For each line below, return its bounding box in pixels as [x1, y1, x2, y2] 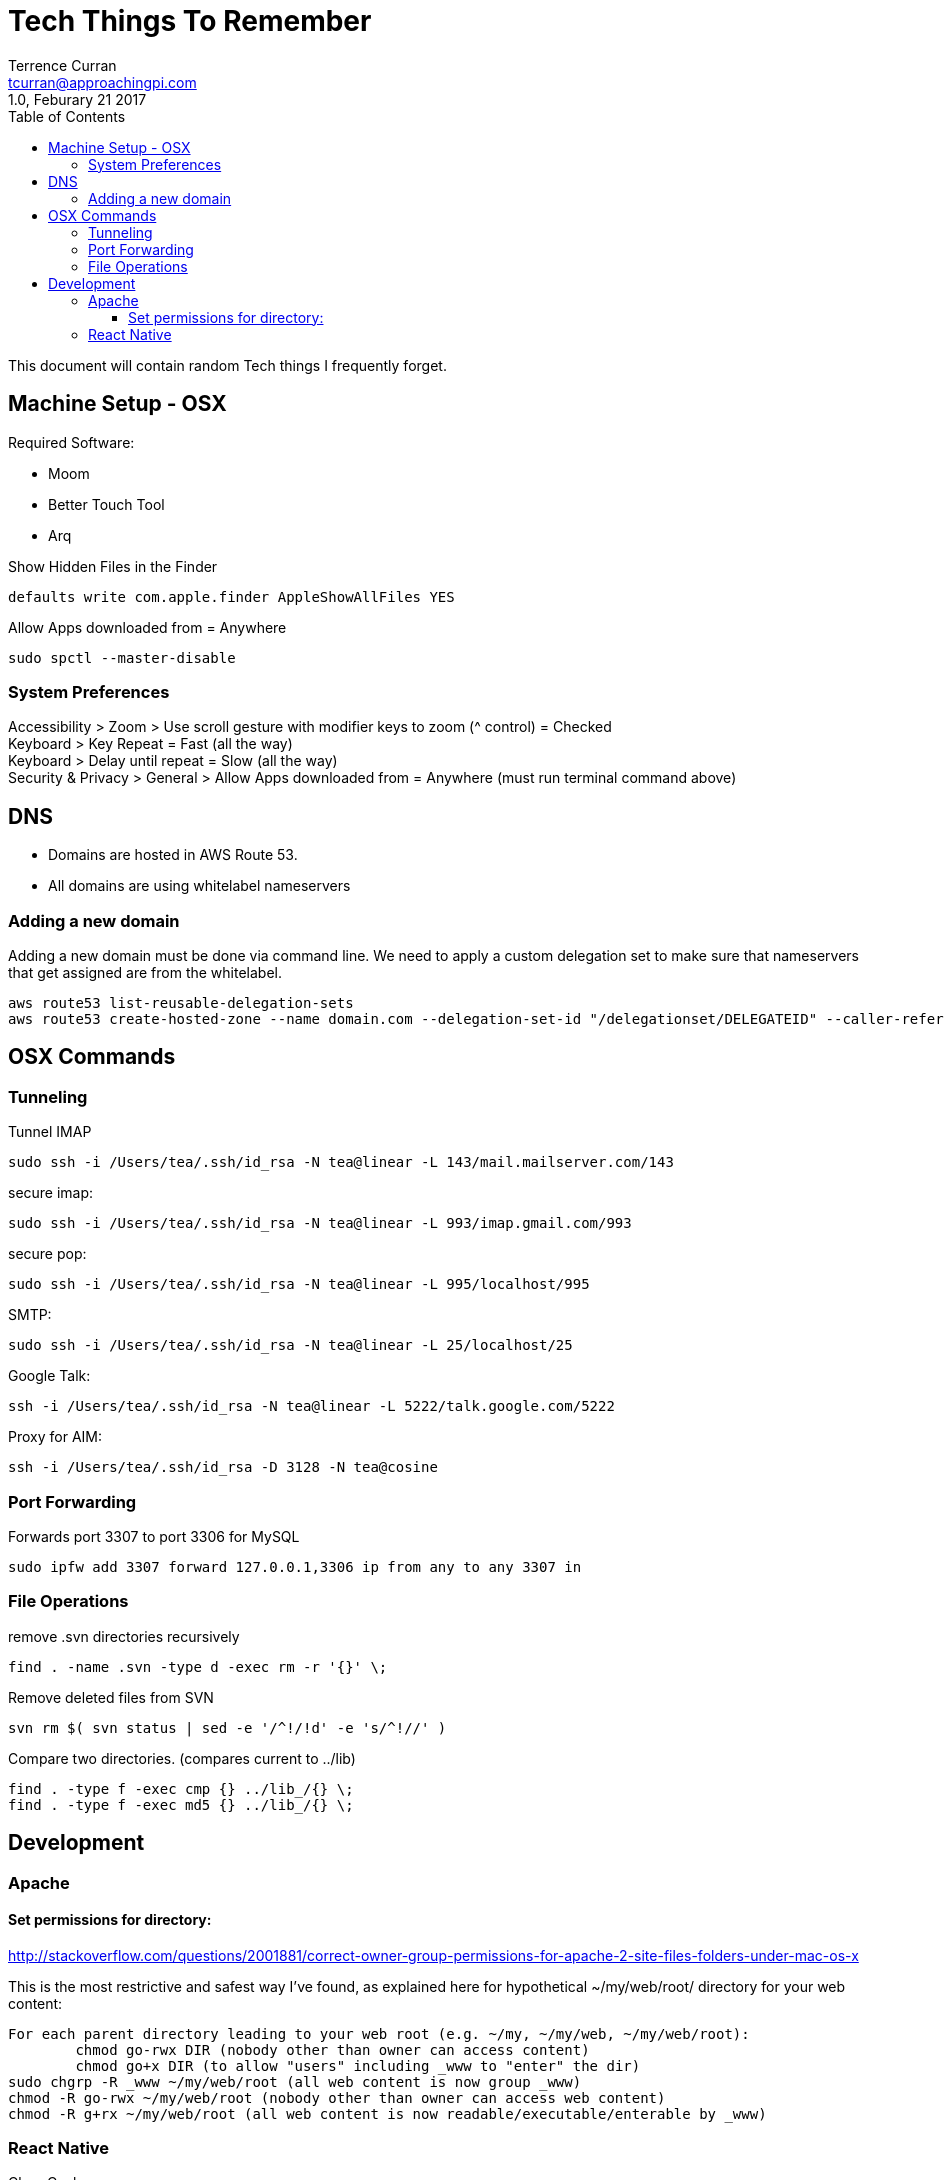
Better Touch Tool [48, 495, 165, 513]
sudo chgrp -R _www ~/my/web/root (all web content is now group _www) [8, 2073, 582, 2090]
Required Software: [8, 433, 135, 451]
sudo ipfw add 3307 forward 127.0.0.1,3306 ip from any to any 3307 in [8, 1558, 582, 1575]
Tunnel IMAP [8, 1123, 92, 1141]
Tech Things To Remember [8, 4, 372, 38]
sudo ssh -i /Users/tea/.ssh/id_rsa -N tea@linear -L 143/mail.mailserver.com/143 [8, 1154, 674, 1171]
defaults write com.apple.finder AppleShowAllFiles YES [8, 588, 455, 605]
